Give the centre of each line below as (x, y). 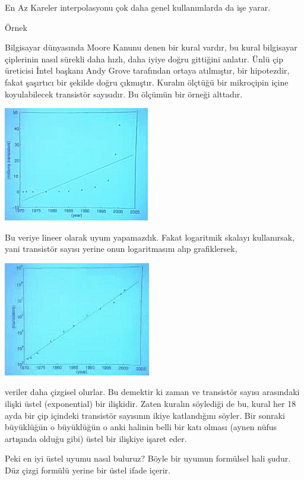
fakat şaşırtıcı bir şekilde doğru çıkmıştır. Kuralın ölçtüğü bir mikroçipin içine (147, 82)
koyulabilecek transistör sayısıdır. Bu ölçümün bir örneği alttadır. (124, 94)
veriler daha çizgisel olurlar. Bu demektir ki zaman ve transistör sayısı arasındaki (152, 392)
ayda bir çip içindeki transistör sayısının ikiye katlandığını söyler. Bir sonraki (145, 415)
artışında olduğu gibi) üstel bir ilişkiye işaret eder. (96, 438)
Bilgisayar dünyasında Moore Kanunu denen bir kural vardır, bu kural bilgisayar (151, 47)
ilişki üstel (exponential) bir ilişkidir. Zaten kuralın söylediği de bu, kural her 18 (151, 404)
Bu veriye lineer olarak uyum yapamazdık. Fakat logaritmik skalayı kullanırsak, (150, 237)
